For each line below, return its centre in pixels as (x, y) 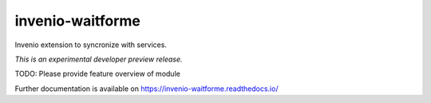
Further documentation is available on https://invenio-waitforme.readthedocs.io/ (146, 89)
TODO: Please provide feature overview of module (98, 74)
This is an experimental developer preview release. (99, 59)
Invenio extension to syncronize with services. (91, 45)
